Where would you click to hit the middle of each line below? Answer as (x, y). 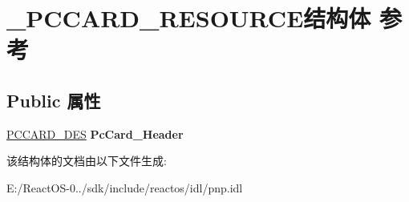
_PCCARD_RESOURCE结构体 (189, 18)
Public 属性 (54, 100)
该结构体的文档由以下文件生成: (87, 161)
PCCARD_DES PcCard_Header (95, 133)
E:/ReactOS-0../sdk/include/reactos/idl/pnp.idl (125, 187)
